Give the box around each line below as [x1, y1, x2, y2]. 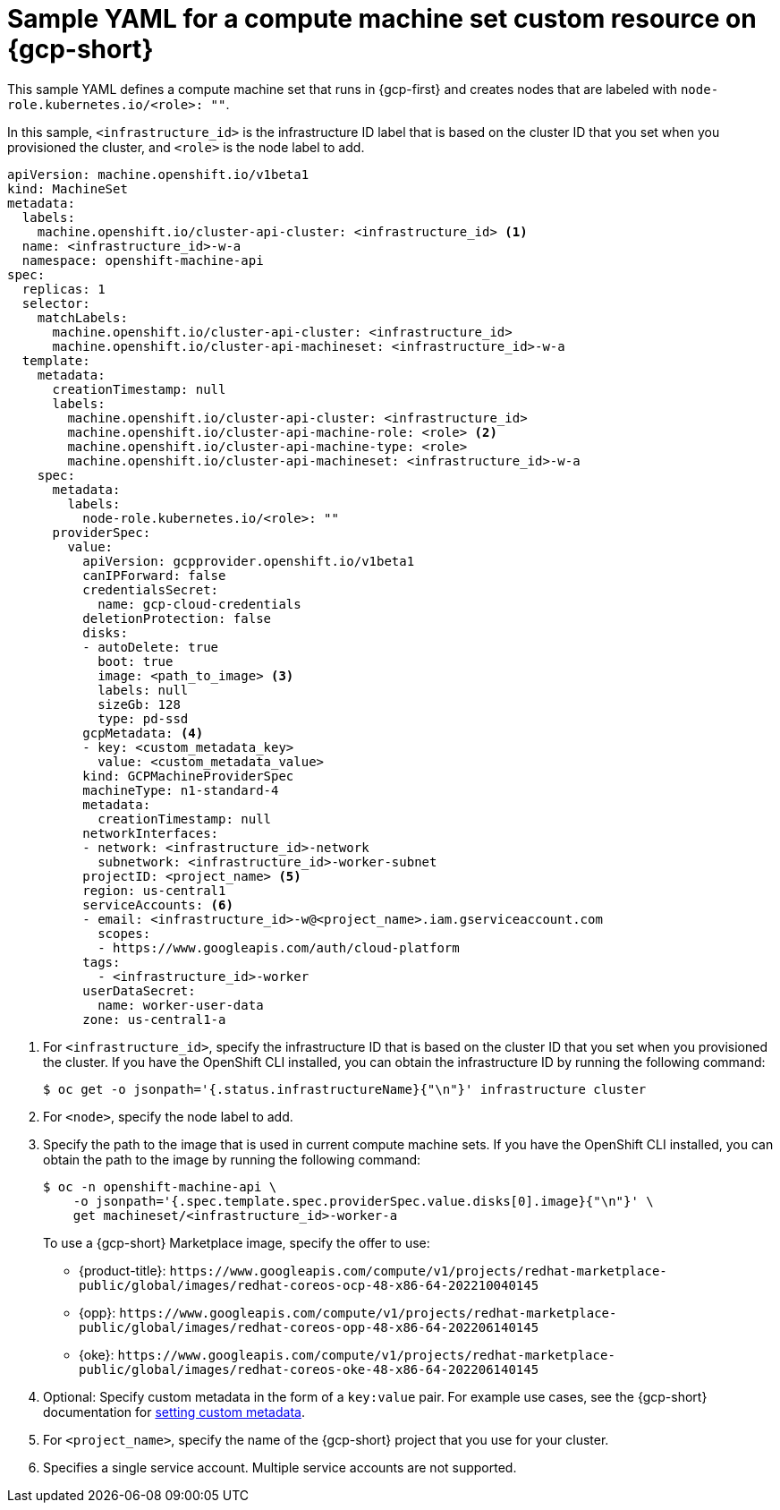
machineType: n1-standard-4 [82, 782, 279, 798]
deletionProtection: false [82, 610, 272, 626]
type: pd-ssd [97, 711, 189, 726]
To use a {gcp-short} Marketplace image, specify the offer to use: [43, 1234, 430, 1250]
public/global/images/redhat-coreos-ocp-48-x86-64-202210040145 [79, 1277, 539, 1292]
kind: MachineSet [7, 181, 128, 196]
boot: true [97, 653, 174, 669]
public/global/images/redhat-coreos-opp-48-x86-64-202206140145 [79, 1319, 539, 1335]
